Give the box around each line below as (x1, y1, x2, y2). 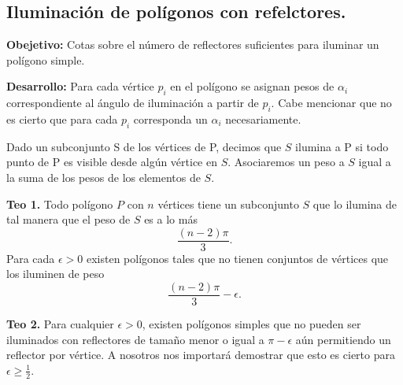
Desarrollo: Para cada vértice (6, 78, 154, 94)
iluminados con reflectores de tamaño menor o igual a (6, 331, 264, 347)
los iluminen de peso (6, 265, 105, 282)
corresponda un (133, 110, 208, 127)
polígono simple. (6, 51, 85, 68)
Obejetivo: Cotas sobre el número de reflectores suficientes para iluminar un (6, 36, 379, 53)
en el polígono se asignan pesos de (170, 78, 335, 94)
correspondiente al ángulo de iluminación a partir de (6, 94, 259, 111)
